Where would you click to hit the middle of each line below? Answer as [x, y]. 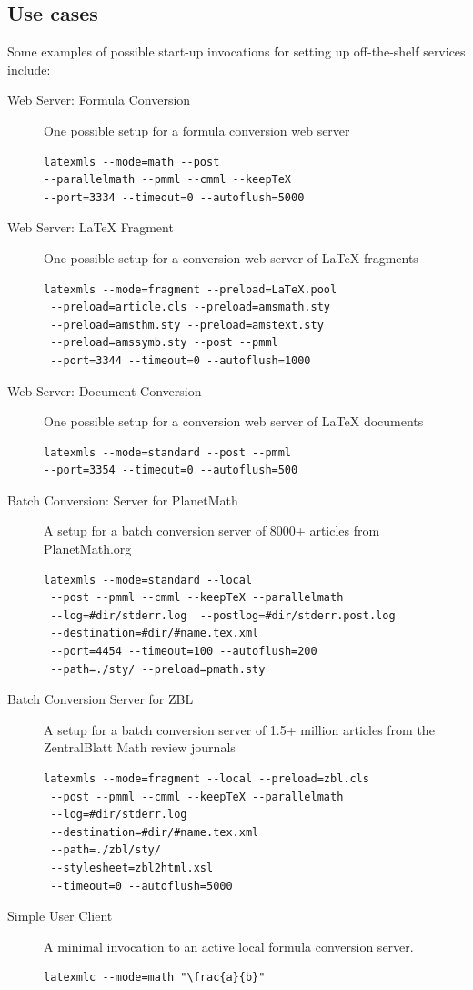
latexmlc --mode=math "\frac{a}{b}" [155, 978]
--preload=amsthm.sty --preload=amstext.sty [187, 325]
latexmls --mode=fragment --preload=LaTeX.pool [191, 289]
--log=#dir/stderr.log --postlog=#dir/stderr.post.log [223, 615]
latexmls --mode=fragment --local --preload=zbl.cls [206, 779]
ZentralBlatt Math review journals [140, 747]
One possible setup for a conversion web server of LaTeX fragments [231, 257]
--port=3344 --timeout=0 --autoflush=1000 [181, 360]
